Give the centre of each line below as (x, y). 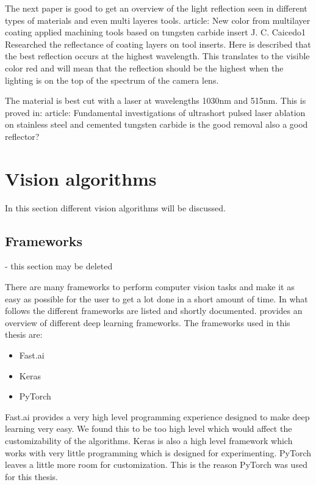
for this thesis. (31, 476)
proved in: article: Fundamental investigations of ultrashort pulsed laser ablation (155, 112)
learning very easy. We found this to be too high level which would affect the (149, 428)
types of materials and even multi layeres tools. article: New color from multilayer (158, 20)
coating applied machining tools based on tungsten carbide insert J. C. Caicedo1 (155, 32)
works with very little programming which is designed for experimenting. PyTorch (158, 452)
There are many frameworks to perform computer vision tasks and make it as (150, 287)
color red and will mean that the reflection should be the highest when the (144, 67)
